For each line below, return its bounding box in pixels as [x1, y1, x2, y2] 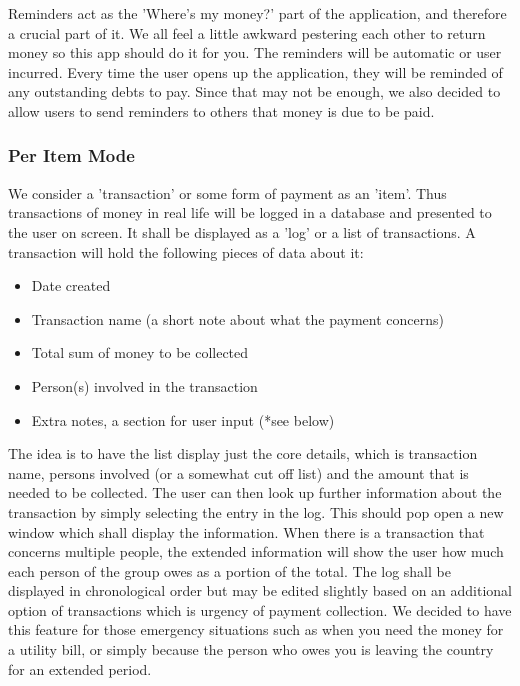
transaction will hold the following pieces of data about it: [8, 241, 364, 262]
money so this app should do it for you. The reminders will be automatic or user [8, 42, 502, 63]
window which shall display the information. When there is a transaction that [8, 521, 485, 542]
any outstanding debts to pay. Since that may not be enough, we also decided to [8, 81, 501, 102]
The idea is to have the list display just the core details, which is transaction [8, 443, 478, 464]
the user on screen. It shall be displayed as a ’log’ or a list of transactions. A [8, 221, 476, 242]
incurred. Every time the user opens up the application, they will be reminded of [8, 61, 503, 82]
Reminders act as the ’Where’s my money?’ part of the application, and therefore [8, 3, 507, 23]
